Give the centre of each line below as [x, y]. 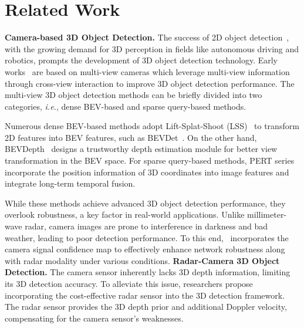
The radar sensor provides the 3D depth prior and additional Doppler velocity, [146, 307]
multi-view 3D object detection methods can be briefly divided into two [134, 95]
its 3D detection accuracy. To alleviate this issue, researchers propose [129, 283]
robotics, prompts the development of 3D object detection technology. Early [141, 60]
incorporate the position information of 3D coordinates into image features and [147, 172]
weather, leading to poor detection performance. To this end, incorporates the [147, 237]
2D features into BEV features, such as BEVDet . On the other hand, [131, 137]
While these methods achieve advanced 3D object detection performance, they [145, 203]
